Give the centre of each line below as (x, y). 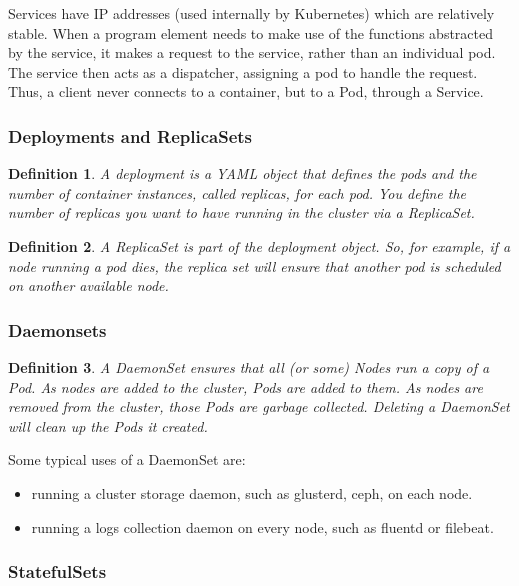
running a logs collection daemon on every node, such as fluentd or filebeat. (262, 526)
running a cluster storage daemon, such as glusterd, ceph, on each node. (252, 492)
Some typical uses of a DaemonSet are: (127, 459)
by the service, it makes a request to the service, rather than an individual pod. (252, 52)
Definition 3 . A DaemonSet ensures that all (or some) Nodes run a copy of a (249, 366)
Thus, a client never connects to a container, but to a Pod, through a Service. (246, 91)
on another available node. (88, 285)
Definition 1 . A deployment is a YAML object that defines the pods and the (242, 173)
